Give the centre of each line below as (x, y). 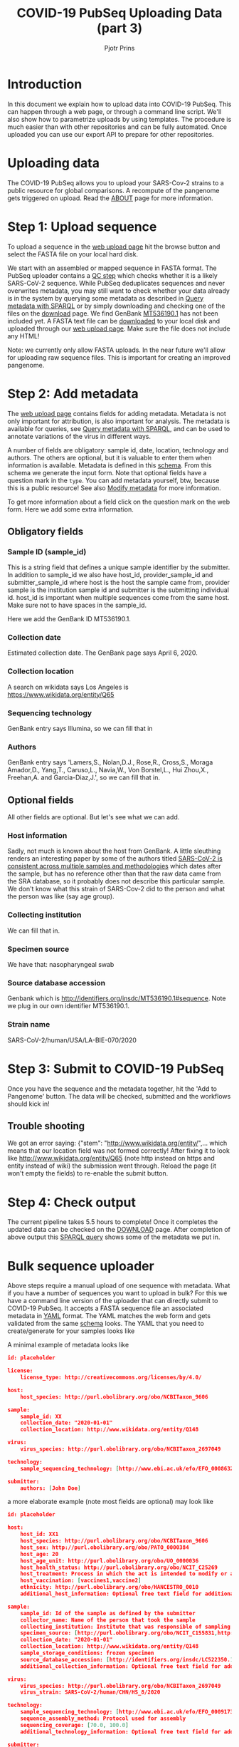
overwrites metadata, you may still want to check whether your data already (118, 291)
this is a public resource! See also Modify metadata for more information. (114, 488)
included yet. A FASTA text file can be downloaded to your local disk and (114, 321)
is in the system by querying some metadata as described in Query (106, 298)
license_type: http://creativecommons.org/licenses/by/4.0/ (111, 1378)
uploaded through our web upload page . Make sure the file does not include (119, 328)
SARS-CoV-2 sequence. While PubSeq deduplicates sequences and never (116, 283)
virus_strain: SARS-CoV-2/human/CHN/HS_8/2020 (90, 1692)
